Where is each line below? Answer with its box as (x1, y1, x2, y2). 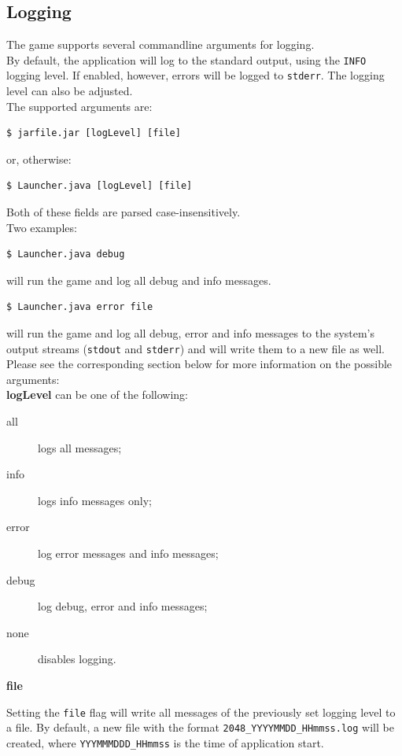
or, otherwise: (6, 150, 72, 167)
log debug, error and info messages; (38, 598, 208, 614)
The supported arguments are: (6, 98, 153, 114)
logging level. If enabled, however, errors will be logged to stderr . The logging (6, 67, 385, 83)
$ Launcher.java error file (6, 301, 153, 313)
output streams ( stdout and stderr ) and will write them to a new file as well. (6, 340, 385, 356)
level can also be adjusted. (6, 83, 133, 99)
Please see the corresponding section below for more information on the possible (6, 356, 393, 372)
